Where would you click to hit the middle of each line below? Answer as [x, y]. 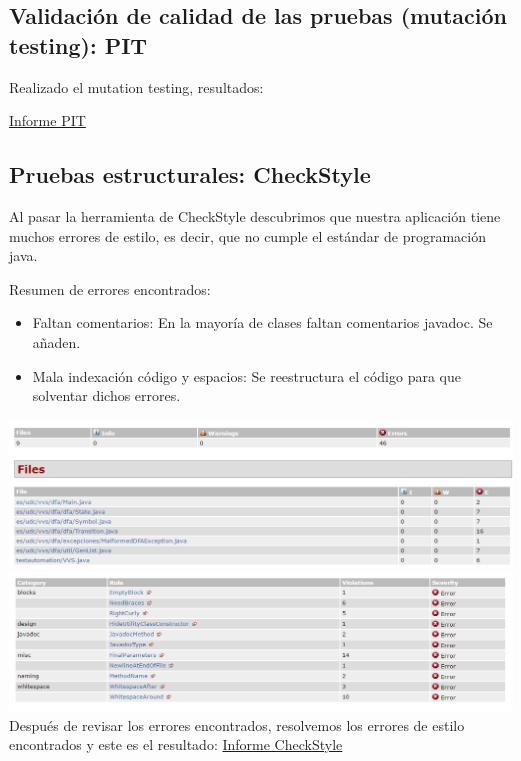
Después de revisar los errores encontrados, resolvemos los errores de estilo [237, 724]
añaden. [56, 341]
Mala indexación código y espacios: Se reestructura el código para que [246, 375]
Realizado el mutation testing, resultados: [136, 86]
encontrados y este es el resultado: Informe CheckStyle [176, 744]
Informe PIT [47, 120]
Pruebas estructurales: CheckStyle [190, 174]
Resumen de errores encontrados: [110, 288]
